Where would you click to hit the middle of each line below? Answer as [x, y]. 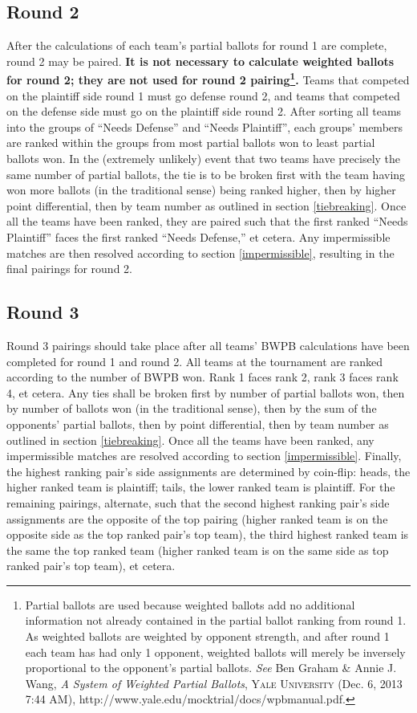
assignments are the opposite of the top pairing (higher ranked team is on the [197, 518]
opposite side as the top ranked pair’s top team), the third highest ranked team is [208, 534]
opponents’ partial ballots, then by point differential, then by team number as [198, 424]
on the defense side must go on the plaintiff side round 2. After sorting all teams [204, 111]
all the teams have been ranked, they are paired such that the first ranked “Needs [207, 221]
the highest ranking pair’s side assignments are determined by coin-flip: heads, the [208, 471]
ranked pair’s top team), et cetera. [91, 566]
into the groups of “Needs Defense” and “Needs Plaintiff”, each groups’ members [205, 126]
